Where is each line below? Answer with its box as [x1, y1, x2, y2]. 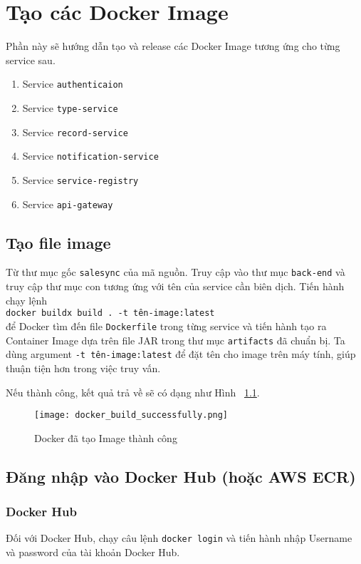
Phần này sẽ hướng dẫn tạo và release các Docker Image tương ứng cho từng [6, 39, 340, 53]
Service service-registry [22, 172, 139, 187]
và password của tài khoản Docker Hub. [6, 545, 180, 560]
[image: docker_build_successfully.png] [34, 410, 229, 421]
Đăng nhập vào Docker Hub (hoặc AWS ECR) [6, 465, 356, 487]
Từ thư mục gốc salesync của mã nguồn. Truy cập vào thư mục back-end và [6, 265, 345, 280]
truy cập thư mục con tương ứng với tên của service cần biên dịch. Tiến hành [6, 279, 345, 294]
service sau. [6, 52, 56, 67]
